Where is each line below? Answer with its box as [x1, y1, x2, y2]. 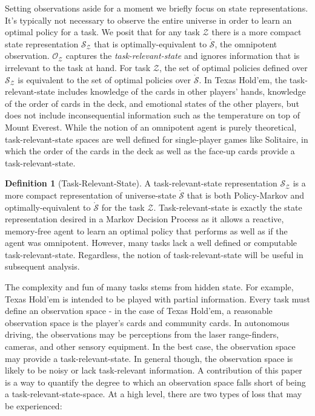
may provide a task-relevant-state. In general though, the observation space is [5, 352, 293, 364]
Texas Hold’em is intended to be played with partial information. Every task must [5, 292, 310, 305]
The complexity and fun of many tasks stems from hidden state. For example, [5, 281, 294, 293]
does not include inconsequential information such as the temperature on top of [5, 109, 300, 121]
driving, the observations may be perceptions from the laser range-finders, [5, 328, 279, 341]
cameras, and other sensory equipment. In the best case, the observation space [5, 340, 296, 353]
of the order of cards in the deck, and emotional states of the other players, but [5, 97, 299, 109]
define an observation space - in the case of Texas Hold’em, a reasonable [5, 304, 273, 317]
